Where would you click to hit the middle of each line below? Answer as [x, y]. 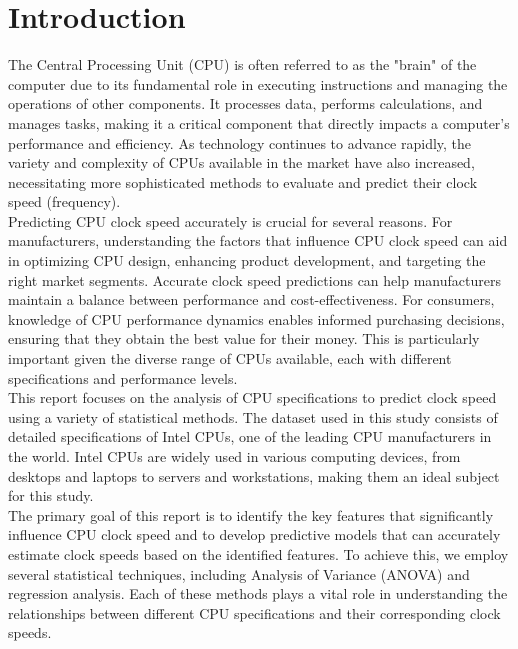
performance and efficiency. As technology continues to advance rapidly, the [240, 142]
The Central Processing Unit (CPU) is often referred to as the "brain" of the [242, 64]
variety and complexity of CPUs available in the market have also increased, [241, 162]
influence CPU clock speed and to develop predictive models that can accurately [254, 534]
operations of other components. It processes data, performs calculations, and [245, 103]
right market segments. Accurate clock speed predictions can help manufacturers [254, 279]
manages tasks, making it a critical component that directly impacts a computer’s [259, 122]
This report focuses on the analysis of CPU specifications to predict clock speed [252, 397]
